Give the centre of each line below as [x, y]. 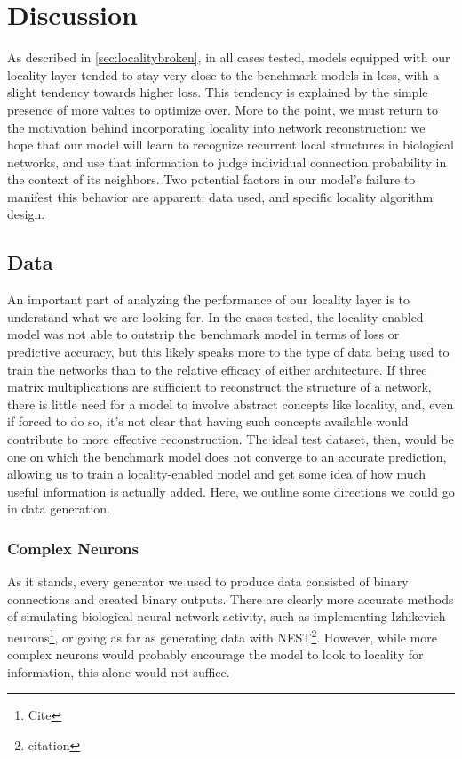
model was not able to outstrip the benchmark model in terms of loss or [203, 334]
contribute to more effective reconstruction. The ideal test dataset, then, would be [231, 439]
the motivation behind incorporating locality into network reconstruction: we [216, 127]
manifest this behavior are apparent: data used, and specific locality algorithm [220, 196]
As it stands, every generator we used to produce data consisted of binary [208, 581]
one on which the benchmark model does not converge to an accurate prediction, [227, 456]
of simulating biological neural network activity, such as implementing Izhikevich [227, 616]
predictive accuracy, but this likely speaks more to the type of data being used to [228, 352]
